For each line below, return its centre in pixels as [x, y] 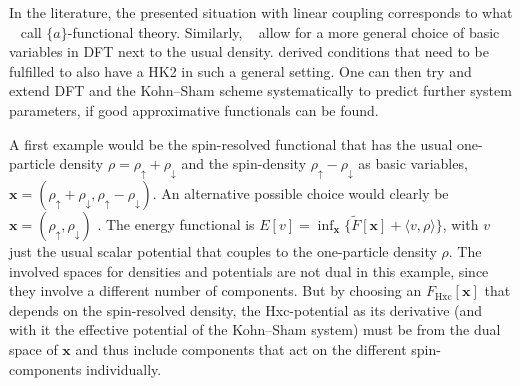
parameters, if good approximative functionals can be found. [194, 109]
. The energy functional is [176, 223]
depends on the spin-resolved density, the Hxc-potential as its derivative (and [246, 309]
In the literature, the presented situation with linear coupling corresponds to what [261, 12]
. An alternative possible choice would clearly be [300, 192]
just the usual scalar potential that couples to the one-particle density [223, 250]
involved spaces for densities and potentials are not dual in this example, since [249, 270]
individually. [124, 368]
